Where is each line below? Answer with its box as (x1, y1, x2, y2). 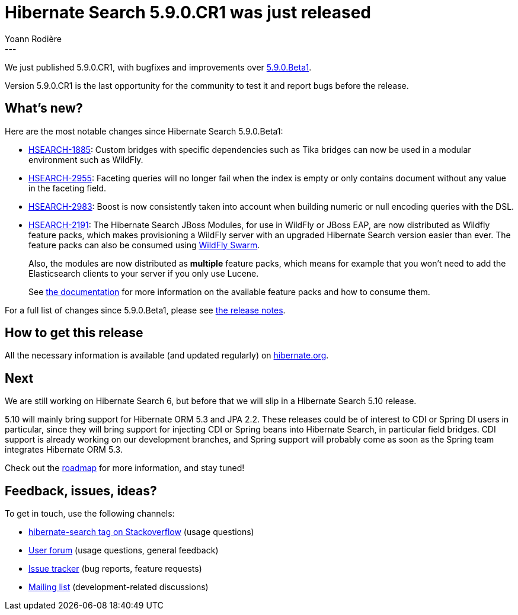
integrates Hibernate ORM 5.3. (5, 444, 123, 455)
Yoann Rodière (5, 33, 62, 44)
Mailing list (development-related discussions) (28, 582, 209, 592)
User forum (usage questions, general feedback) (28, 545, 219, 556)
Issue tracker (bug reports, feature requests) (28, 563, 202, 574)
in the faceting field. (28, 182, 107, 193)
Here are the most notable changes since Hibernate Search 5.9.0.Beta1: (5, 126, 283, 136)
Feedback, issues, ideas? (5, 483, 157, 498)
